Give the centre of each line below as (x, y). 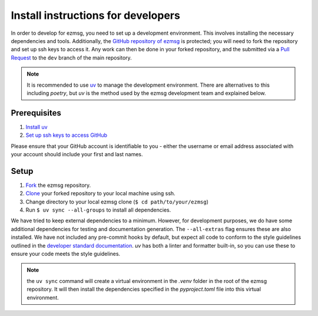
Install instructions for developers (96, 15)
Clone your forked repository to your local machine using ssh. (101, 193)
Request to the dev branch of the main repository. (71, 57)
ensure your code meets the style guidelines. (66, 254)
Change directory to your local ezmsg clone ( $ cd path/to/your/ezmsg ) (117, 202)
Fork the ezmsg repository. (58, 185)
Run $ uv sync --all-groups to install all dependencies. (98, 210)
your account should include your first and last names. (77, 154)
